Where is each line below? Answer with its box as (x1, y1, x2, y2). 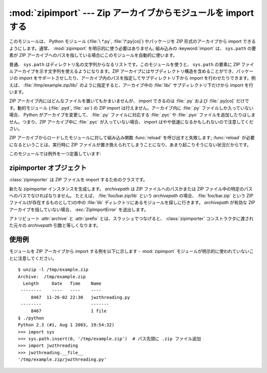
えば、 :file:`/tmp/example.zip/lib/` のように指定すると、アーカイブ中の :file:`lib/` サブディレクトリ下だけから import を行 (9, 82, 254, 88)
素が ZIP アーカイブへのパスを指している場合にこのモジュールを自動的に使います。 (9, 52, 178, 58)
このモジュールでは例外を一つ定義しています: (9, 151, 101, 157)
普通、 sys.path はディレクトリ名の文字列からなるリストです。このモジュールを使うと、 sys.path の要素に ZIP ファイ (9, 61, 255, 67)
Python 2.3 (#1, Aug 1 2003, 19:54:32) (18, 322, 115, 328)
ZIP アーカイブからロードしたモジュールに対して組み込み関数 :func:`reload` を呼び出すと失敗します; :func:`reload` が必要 (9, 135, 255, 141)
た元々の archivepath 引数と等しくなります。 (9, 222, 101, 228)
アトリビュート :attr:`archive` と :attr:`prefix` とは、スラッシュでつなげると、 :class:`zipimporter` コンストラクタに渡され (9, 215, 254, 222)
